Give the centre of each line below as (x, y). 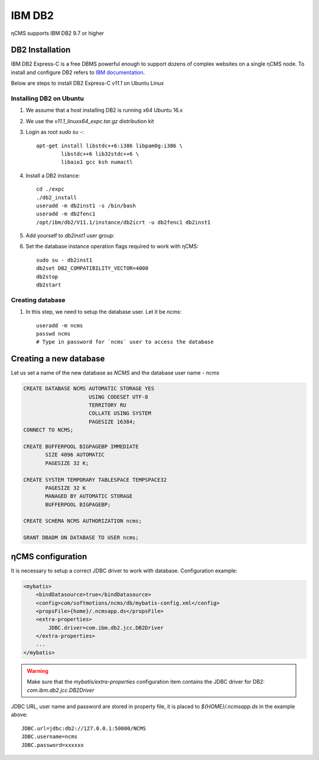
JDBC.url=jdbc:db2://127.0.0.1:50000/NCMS (84, 728)
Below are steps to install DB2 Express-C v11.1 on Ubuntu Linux (87, 83)
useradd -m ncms (60, 325)
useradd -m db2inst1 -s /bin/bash (86, 205)
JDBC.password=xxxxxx (53, 745)
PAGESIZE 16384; (112, 421)
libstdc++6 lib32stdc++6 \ (100, 154)
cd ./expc (50, 189)
